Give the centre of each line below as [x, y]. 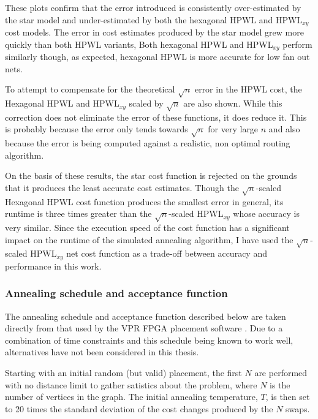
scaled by [146, 103]
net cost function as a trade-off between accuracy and [167, 253]
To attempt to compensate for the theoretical [90, 89]
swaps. [298, 408]
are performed [281, 373]
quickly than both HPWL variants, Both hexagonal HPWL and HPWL [139, 44]
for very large [233, 129]
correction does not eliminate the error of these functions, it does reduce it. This [156, 117]
